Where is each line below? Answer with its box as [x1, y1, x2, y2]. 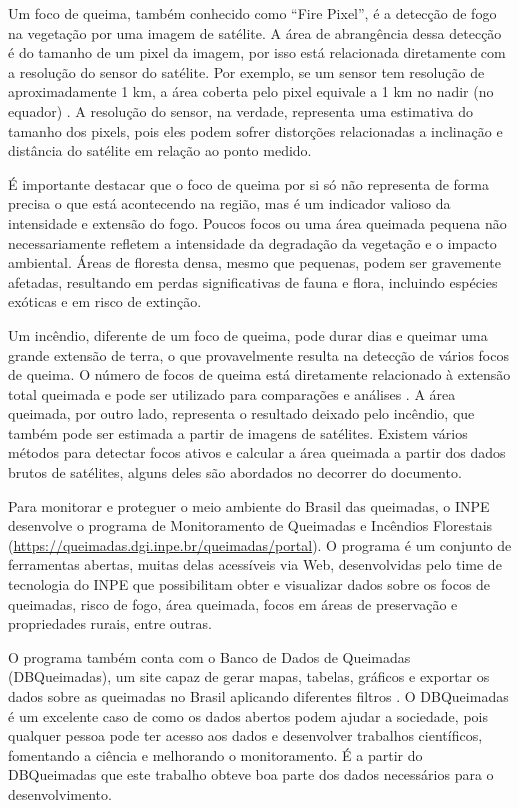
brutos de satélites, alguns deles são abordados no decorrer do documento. [8, 462, 462, 483]
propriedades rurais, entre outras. [8, 613, 212, 634]
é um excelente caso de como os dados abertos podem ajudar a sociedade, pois [8, 705, 488, 726]
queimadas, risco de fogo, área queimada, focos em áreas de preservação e [8, 593, 458, 614]
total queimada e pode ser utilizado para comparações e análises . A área [8, 383, 456, 404]
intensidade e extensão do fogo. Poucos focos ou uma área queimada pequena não [8, 212, 507, 233]
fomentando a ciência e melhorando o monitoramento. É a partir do [8, 744, 423, 765]
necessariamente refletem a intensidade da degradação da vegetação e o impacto [8, 232, 497, 253]
